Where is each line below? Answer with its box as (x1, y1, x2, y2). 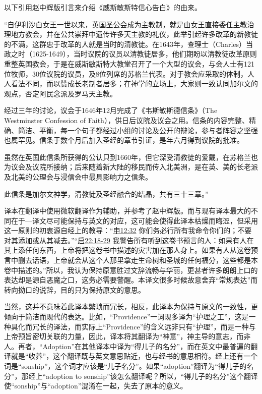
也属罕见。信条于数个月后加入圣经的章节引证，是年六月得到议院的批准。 (4, 135, 244, 145)
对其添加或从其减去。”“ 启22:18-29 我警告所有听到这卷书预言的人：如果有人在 (4, 235, 254, 245)
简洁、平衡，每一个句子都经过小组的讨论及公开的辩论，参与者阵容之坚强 (18, 125, 258, 135)
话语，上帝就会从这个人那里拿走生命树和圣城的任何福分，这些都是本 (32, 255, 258, 265)
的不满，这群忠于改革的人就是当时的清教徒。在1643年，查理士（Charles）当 (4, 38, 253, 49)
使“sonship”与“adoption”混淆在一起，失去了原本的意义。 (4, 380, 187, 391)
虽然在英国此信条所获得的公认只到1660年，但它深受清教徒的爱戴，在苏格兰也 (4, 151, 258, 162)
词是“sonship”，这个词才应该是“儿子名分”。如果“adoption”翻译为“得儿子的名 (4, 361, 254, 371)
